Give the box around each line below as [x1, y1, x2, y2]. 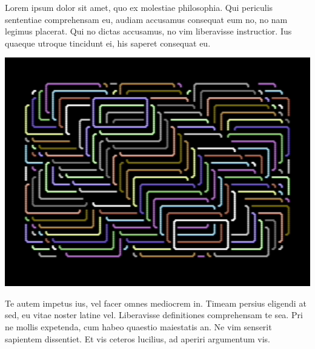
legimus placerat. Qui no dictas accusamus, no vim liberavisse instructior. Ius [5, 25, 292, 38]
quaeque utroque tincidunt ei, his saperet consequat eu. [5, 36, 211, 49]
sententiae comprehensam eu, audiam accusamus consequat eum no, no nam [5, 13, 288, 25]
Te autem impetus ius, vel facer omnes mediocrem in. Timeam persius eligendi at [5, 296, 307, 309]
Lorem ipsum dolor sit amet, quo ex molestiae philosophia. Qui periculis [5, 1, 273, 13]
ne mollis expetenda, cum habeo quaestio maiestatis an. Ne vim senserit [5, 320, 272, 333]
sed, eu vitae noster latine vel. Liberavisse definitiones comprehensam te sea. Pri [5, 308, 303, 321]
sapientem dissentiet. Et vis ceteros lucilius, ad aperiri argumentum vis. [5, 332, 270, 345]
